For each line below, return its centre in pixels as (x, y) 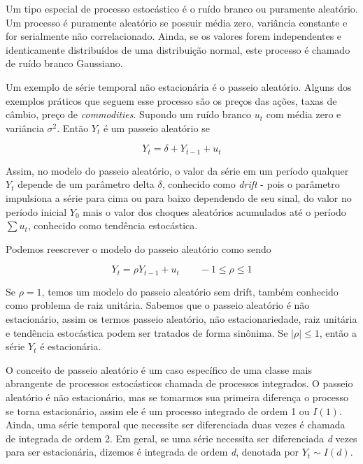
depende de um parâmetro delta (86, 184)
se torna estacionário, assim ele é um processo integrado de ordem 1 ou (158, 411)
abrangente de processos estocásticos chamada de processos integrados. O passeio (179, 383)
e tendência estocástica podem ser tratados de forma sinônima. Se (147, 332)
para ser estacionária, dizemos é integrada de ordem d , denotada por (152, 452)
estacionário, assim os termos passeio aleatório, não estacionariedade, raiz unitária (181, 319)
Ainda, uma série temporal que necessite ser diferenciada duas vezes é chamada (176, 425)
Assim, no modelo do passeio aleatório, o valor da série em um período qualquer (177, 170)
